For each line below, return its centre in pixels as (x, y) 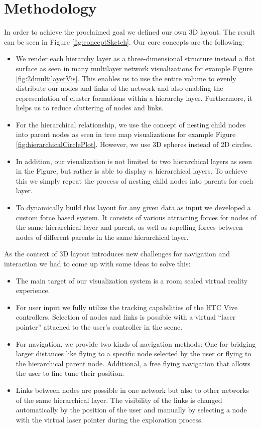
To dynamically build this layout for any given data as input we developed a (133, 207)
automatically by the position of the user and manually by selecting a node (131, 410)
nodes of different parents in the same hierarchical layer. (102, 237)
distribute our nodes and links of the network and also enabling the (119, 88)
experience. (33, 290)
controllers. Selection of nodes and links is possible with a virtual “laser (126, 317)
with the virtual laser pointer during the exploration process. (109, 419)
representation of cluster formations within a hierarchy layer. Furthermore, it (134, 98)
